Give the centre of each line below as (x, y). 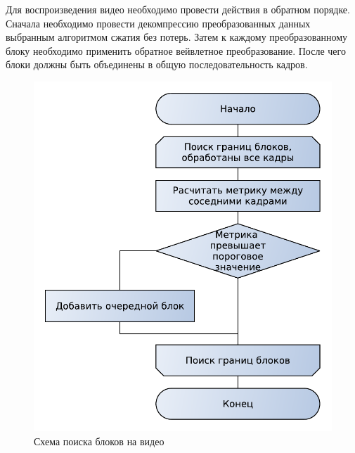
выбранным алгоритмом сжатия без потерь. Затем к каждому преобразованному (176, 37)
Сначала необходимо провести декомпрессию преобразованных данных (158, 23)
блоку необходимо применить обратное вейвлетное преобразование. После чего (176, 50)
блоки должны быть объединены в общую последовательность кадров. (157, 64)
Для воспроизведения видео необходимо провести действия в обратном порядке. (178, 9)
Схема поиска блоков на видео (99, 441)
